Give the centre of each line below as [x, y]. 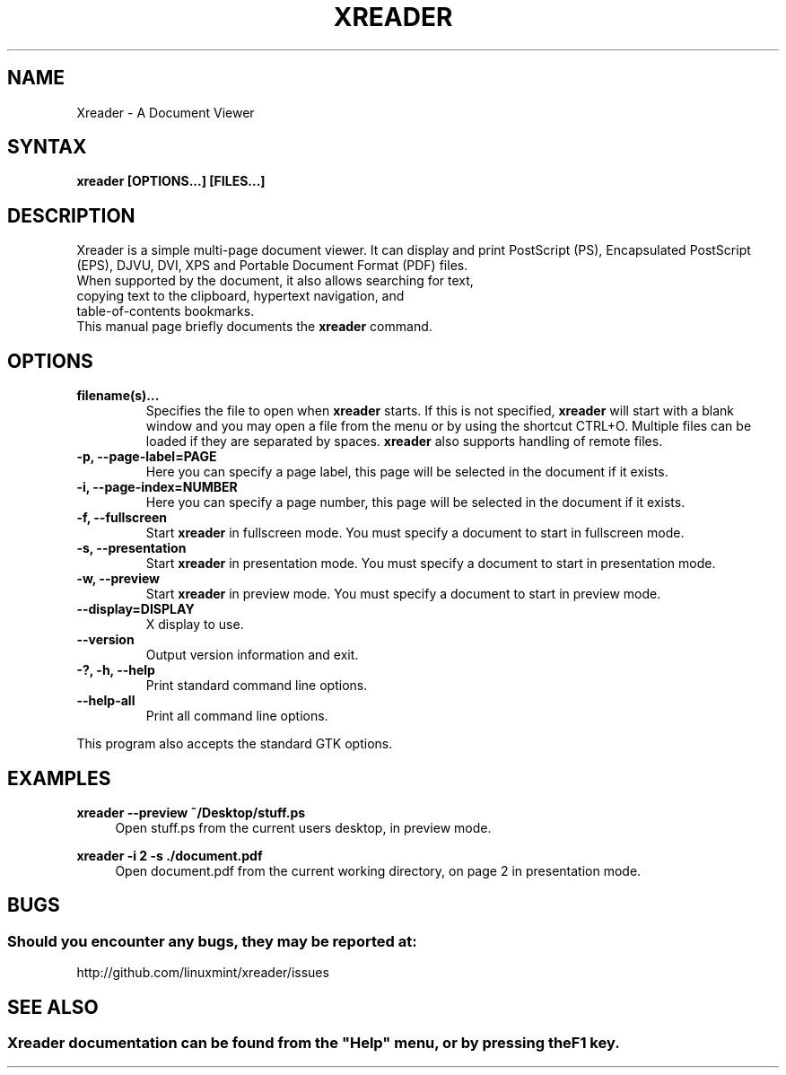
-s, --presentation [131, 548]
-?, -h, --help [116, 670]
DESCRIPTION [71, 215]
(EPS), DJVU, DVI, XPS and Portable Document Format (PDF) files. [272, 266]
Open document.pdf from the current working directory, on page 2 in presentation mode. [378, 870]
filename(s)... [118, 396]
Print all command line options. [237, 716]
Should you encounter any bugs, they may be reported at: [212, 941]
